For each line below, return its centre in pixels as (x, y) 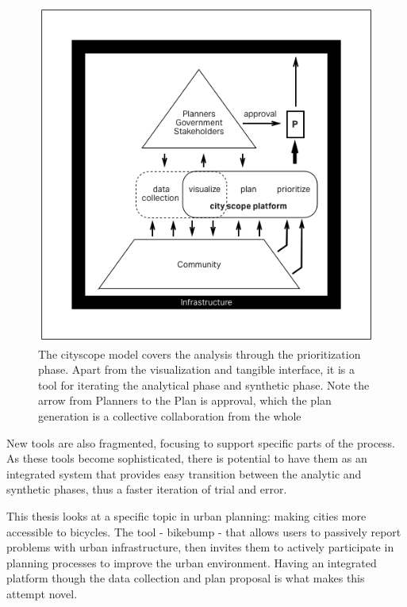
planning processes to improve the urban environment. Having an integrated (192, 562)
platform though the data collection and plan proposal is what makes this (186, 578)
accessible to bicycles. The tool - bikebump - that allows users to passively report (204, 531)
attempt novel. (42, 593)
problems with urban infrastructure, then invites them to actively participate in (200, 547)
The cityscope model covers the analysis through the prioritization (200, 353)
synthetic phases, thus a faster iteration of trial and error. (147, 489)
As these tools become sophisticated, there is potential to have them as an (187, 458)
